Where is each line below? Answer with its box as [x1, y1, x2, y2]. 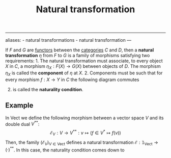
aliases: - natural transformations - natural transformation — [5, 37, 131, 43]
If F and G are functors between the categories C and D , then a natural [5, 47, 154, 53]
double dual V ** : [5, 120, 40, 127]
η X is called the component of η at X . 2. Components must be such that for [5, 70, 163, 77]
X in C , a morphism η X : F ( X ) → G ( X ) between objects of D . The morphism [5, 63, 161, 70]
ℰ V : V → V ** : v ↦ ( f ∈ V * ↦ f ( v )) [50, 129, 121, 137]
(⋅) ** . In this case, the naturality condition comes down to [5, 146, 125, 153]
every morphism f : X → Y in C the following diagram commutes [5, 76, 139, 83]
